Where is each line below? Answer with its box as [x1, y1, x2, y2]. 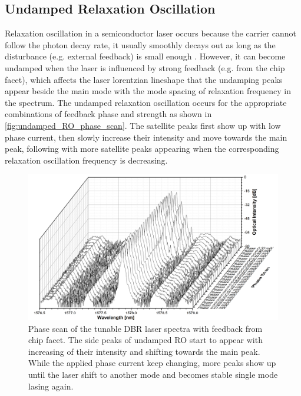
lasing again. [28, 380, 74, 392]
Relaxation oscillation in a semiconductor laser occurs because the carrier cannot [5, 27, 297, 39]
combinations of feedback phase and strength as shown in [5, 108, 212, 120]
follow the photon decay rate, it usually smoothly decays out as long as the [5, 38, 276, 51]
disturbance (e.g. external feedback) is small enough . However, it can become [5, 50, 286, 62]
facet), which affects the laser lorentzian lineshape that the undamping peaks [5, 73, 283, 85]
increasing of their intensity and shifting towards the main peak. [28, 345, 260, 357]
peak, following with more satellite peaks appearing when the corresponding [5, 142, 279, 155]
